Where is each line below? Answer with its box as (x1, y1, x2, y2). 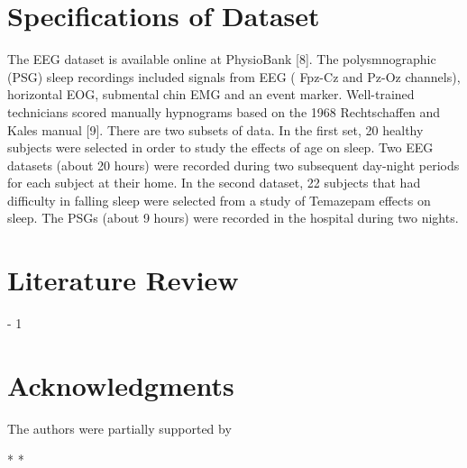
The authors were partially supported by (7, 418, 232, 437)
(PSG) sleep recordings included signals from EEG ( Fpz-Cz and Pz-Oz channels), (7, 67, 461, 86)
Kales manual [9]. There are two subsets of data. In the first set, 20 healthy (7, 120, 424, 139)
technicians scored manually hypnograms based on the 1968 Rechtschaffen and (7, 102, 441, 121)
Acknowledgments (7, 366, 234, 403)
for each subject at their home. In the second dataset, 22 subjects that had (7, 173, 421, 192)
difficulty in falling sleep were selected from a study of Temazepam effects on (7, 190, 431, 209)
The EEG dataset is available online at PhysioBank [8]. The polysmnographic (7, 50, 436, 69)
